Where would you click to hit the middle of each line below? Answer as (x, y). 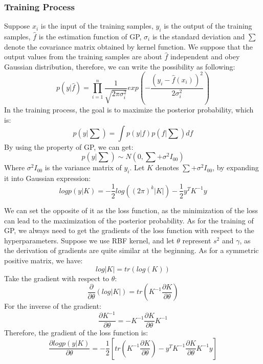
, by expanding (236, 167)
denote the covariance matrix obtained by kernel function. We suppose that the (129, 46)
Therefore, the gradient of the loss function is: (76, 333)
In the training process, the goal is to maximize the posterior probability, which (129, 110)
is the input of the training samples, (97, 26)
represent (197, 240)
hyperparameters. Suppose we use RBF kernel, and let (89, 240)
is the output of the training (208, 26)
